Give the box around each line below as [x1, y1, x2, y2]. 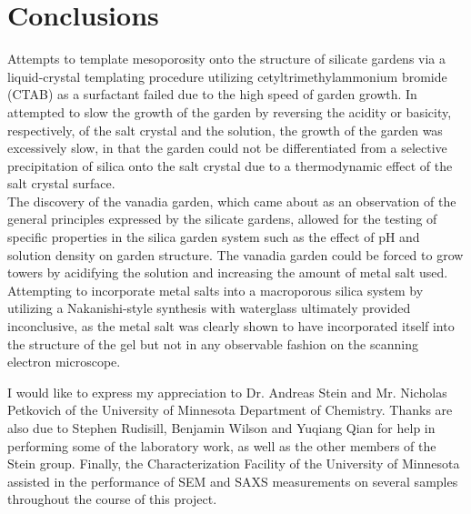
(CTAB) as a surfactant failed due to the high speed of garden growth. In [7, 85, 417, 104]
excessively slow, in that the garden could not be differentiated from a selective [7, 138, 447, 157]
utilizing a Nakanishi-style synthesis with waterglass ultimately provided [7, 298, 411, 317]
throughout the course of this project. [7, 489, 217, 509]
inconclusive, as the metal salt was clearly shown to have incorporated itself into [7, 317, 455, 336]
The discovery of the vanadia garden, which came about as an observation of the [7, 191, 456, 210]
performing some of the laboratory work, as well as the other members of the [7, 436, 436, 455]
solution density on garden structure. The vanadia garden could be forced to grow [7, 245, 464, 264]
